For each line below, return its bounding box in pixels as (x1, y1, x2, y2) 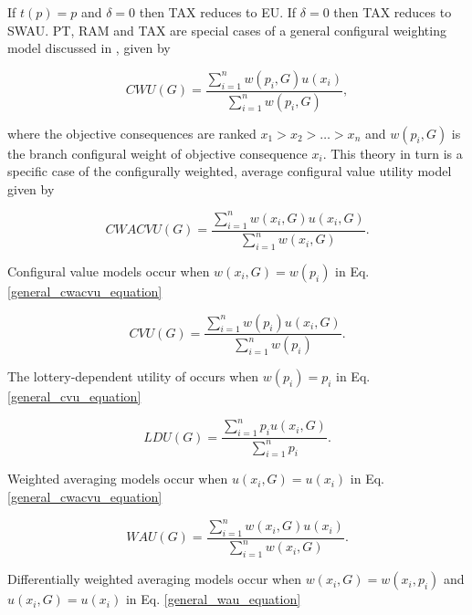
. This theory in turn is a (322, 143, 463, 162)
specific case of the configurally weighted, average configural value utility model (7, 162, 452, 181)
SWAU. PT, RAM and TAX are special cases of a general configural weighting (7, 20, 446, 39)
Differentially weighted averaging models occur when (7, 569, 301, 589)
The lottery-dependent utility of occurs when (7, 367, 259, 386)
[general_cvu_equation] (7, 387, 142, 406)
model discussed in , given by (7, 38, 171, 57)
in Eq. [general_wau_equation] (125, 589, 301, 609)
